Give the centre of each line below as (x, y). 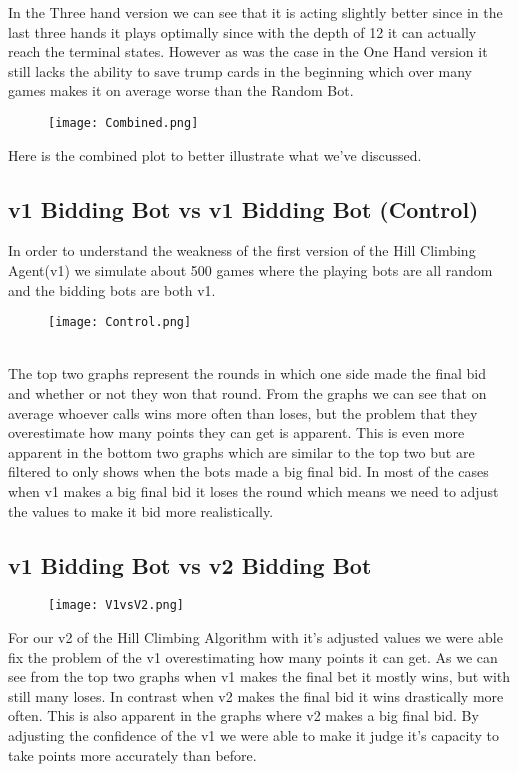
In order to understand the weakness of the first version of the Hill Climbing (242, 250)
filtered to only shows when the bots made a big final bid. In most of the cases (248, 471)
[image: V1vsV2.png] (116, 605)
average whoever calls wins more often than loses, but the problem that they (243, 412)
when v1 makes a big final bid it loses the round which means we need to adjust (253, 491)
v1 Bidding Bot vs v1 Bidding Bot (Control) (243, 208)
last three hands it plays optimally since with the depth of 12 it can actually (242, 31)
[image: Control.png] (120, 322)
